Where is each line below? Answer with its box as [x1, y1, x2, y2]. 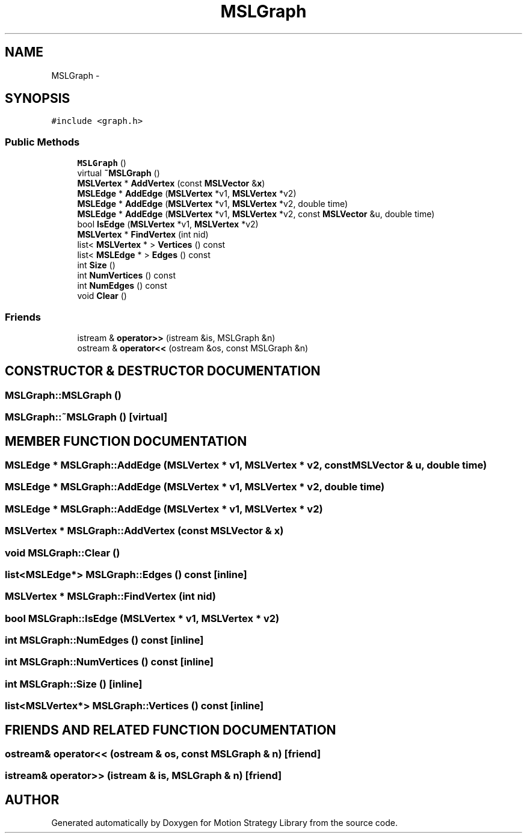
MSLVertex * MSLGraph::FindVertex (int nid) [5, 590, 217, 603]
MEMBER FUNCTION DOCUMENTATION [5, 433, 247, 449]
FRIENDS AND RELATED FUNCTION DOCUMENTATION [5, 722, 336, 738]
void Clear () [77, 291, 127, 301]
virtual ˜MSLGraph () [77, 168, 160, 179]
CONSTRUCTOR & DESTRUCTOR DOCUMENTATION [5, 363, 321, 379]
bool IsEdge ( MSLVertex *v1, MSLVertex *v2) [77, 219, 259, 230]
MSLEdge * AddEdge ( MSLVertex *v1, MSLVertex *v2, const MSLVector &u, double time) [77, 209, 435, 220]
